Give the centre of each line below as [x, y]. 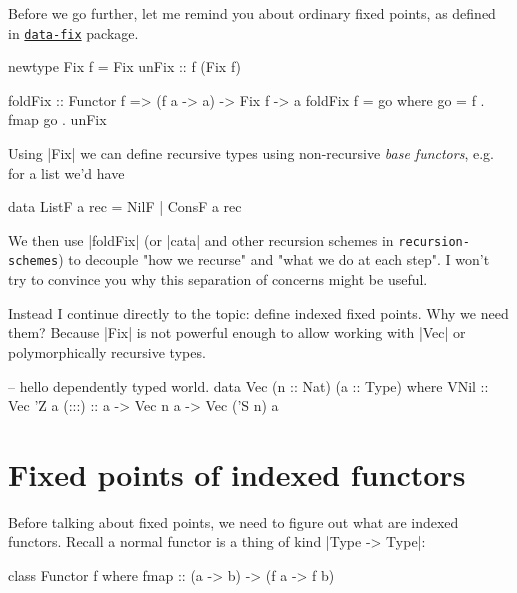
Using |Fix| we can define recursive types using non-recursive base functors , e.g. [251, 153]
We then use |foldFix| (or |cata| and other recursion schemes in [201, 239]
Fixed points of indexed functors [237, 473]
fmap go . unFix [57, 119]
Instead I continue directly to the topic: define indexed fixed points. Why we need [258, 312]
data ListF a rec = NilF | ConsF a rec [125, 206]
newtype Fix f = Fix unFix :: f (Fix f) [125, 66]
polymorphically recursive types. [107, 351]
